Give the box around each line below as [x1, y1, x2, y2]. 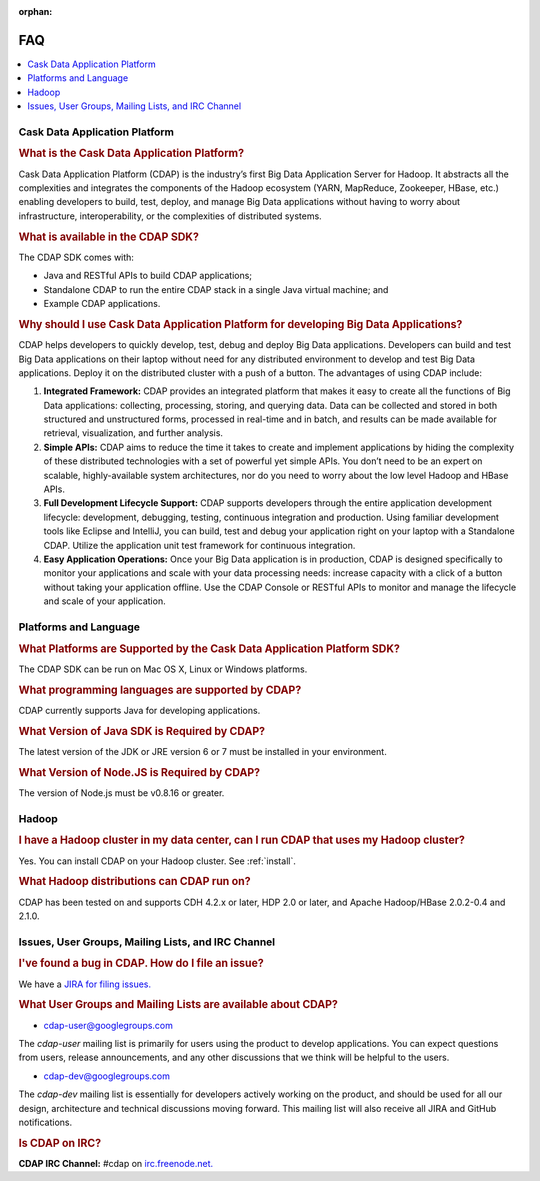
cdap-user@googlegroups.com [43, 1019, 174, 1031]
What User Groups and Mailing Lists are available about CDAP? [18, 998, 339, 1012]
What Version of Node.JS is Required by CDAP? [18, 765, 260, 779]
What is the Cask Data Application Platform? [18, 146, 245, 160]
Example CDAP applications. [43, 298, 161, 310]
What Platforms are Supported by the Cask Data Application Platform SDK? [18, 641, 400, 655]
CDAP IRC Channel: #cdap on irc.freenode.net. [18, 1158, 214, 1169]
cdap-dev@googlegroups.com [43, 1070, 170, 1082]
